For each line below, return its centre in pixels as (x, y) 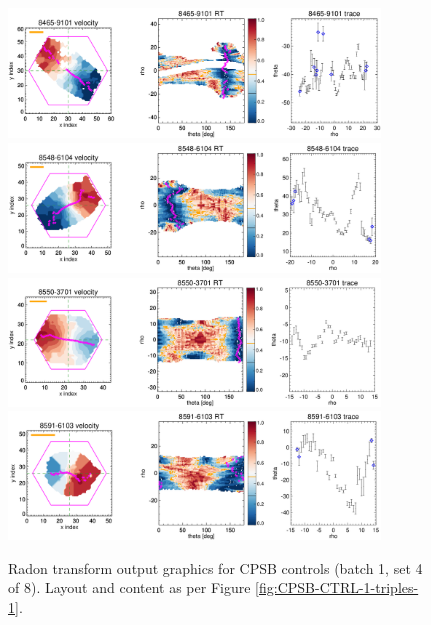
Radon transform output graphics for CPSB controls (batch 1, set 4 (215, 567)
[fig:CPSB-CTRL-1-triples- (337, 587)
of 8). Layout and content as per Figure (129, 587)
